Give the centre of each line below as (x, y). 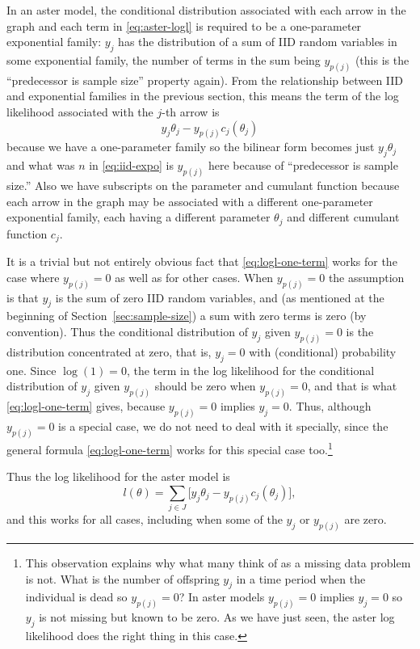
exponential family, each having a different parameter (139, 217)
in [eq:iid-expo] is (131, 165)
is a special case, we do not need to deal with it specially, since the (223, 426)
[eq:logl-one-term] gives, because (86, 406)
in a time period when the (301, 578)
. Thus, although (330, 406)
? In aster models (222, 597)
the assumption (366, 277)
